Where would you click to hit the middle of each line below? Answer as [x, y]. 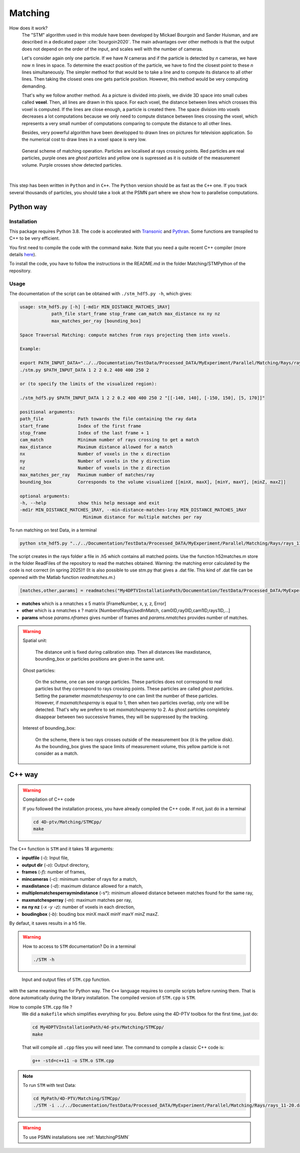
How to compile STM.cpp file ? [41, 1007]
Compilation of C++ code [49, 799]
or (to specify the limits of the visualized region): [88, 384]
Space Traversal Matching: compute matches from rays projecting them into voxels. [125, 335]
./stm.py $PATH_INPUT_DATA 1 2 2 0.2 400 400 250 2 [84, 370]
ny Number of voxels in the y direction [95, 461]
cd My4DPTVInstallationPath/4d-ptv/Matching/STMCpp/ [98, 1027]
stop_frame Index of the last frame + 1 [84, 433]
